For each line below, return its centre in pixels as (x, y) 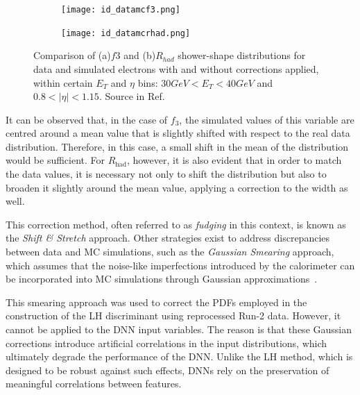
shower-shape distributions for (242, 55)
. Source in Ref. (132, 96)
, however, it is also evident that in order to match (234, 160)
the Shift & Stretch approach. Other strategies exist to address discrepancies (168, 238)
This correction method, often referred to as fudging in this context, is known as (176, 224)
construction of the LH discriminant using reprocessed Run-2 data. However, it (173, 316)
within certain (63, 82)
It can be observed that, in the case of (87, 119)
